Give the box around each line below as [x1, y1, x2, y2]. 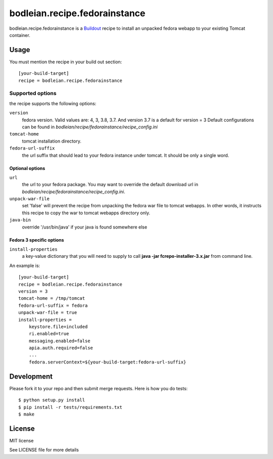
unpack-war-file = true [18, 310, 77, 315]
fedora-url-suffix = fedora [18, 302, 88, 308]
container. [9, 32, 30, 38]
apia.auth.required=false [28, 345, 94, 351]
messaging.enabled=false [28, 338, 90, 344]
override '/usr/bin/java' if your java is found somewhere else [22, 224, 148, 230]
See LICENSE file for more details [9, 447, 79, 453]
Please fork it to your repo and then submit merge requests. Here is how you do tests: [9, 385, 188, 391]
